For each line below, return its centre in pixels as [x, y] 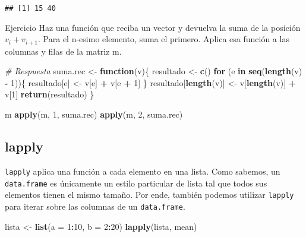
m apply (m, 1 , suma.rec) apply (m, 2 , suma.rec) [94, 114]
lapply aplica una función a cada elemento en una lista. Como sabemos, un [143, 171]
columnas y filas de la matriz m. [63, 51]
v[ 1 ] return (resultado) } [50, 94]
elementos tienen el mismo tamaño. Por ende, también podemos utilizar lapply [149, 195]
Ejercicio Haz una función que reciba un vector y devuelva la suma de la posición [153, 27]
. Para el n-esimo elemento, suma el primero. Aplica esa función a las [164, 39]
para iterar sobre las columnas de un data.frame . [95, 206]
